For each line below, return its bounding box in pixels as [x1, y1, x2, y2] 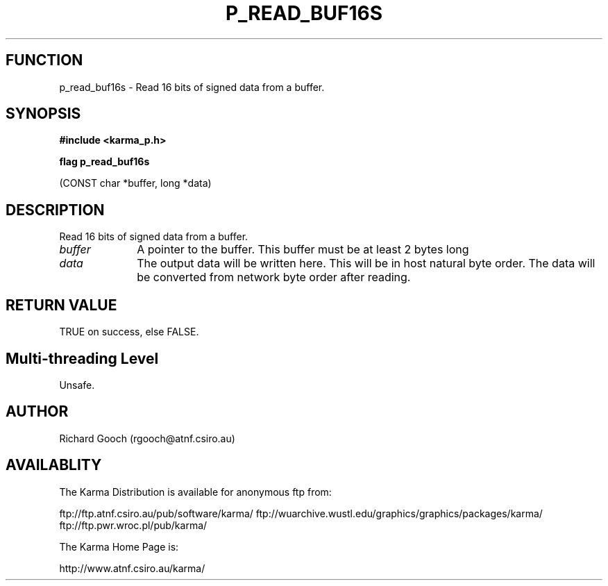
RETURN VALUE [6, 296, 117, 314]
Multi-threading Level [6, 349, 159, 367]
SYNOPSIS [6, 105, 81, 123]
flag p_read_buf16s [59, 156, 150, 168]
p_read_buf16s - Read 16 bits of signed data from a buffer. [59, 81, 325, 93]
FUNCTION [6, 51, 83, 69]
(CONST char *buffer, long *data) [59, 177, 212, 190]
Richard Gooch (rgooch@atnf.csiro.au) [59, 432, 235, 444]
